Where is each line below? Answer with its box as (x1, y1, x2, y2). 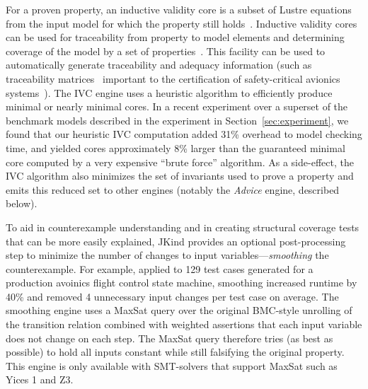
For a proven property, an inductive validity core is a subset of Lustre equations (6, 2, 352, 16)
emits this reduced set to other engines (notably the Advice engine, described (6, 182, 340, 197)
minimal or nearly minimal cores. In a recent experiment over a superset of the (6, 99, 348, 114)
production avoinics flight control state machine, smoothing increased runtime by (6, 275, 357, 290)
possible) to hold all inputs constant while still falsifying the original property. (6, 344, 345, 359)
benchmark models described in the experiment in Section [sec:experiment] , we (6, 112, 349, 127)
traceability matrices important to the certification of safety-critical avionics (6, 71, 340, 86)
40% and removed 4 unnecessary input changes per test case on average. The (6, 289, 339, 303)
